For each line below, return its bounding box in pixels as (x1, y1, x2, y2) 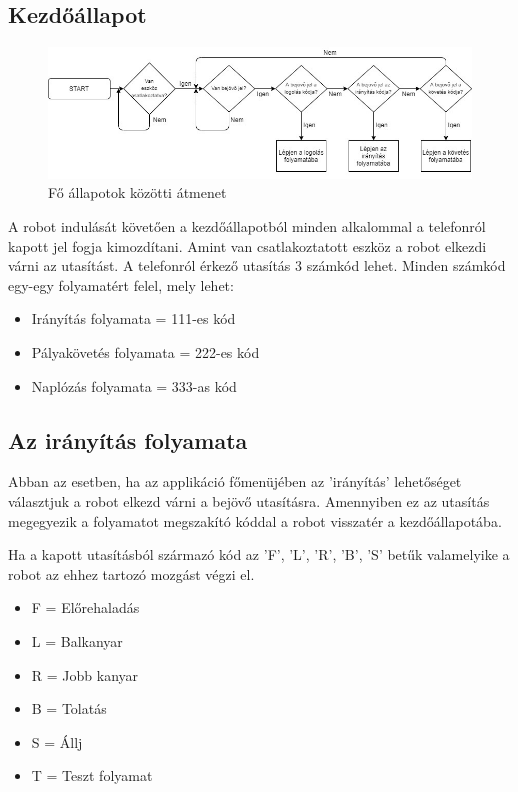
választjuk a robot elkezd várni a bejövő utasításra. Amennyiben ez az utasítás (8, 491, 490, 512)
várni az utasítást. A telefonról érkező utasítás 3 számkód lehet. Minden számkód (8, 255, 506, 276)
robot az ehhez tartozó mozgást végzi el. (8, 563, 255, 584)
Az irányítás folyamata (8, 424, 248, 455)
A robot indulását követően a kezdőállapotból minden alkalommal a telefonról (8, 216, 486, 237)
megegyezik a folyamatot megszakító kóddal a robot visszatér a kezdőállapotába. (8, 510, 502, 531)
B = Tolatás (31, 698, 107, 719)
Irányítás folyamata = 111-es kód (31, 308, 236, 329)
